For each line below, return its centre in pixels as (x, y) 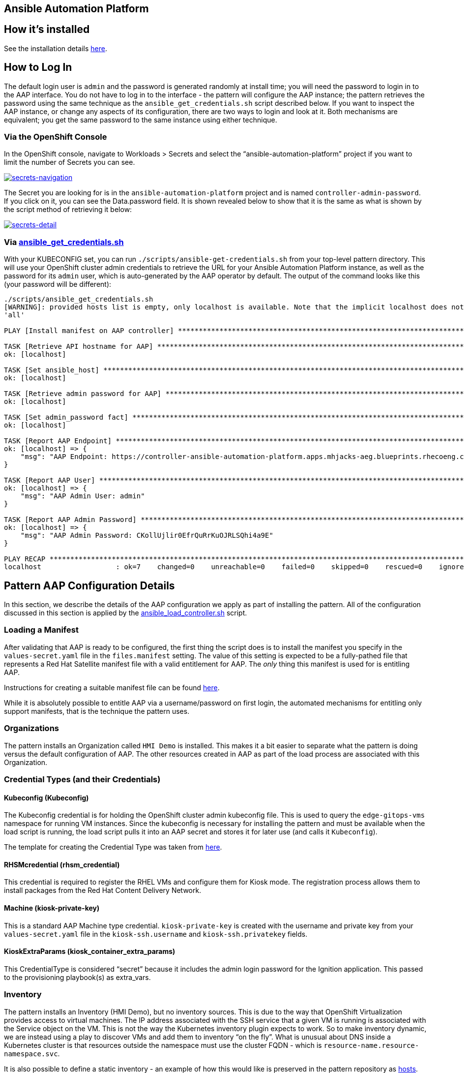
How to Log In (38, 67)
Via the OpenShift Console (56, 137)
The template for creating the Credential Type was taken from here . (113, 847)
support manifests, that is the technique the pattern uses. (97, 711)
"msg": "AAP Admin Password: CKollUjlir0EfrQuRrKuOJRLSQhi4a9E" (147, 536)
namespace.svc (31, 1054)
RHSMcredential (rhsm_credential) (62, 864)
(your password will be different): (58, 284)
